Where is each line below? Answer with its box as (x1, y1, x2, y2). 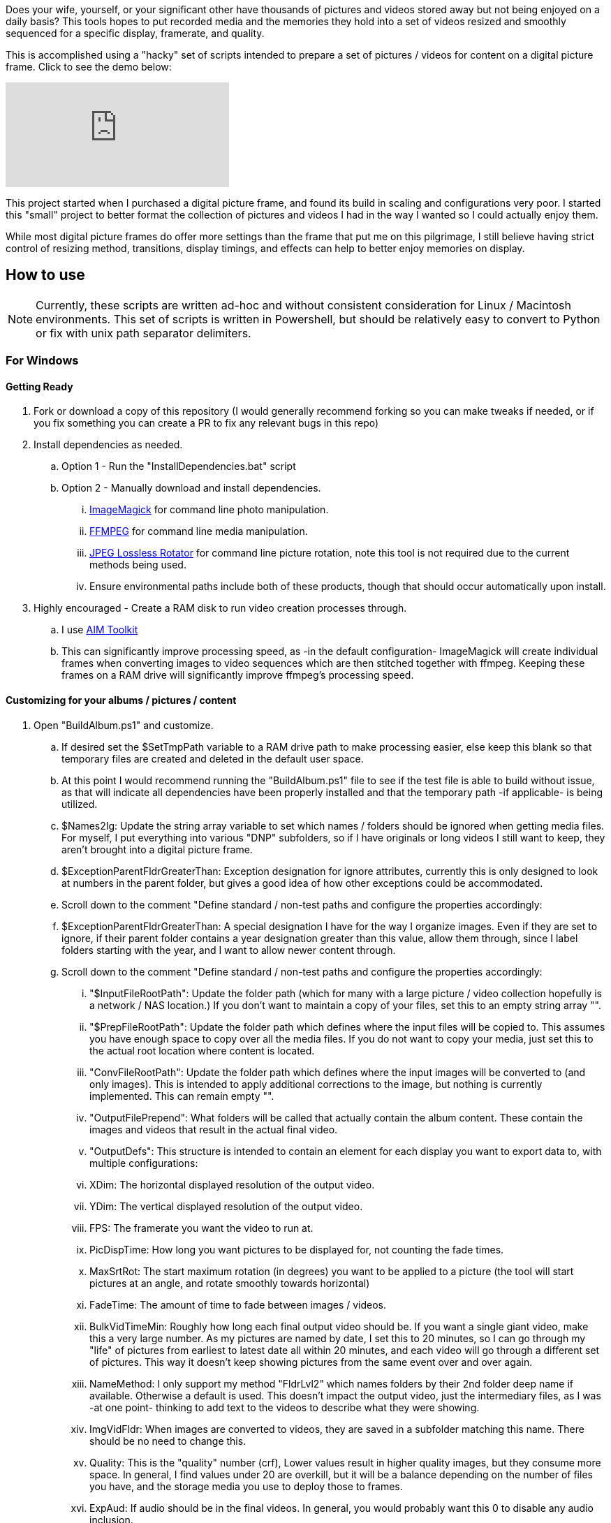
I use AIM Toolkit (61, 624, 138, 636)
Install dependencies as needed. (34, 439, 183, 451)
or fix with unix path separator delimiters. (36, 325, 251, 340)
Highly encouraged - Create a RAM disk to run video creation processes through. (34, 602, 407, 615)
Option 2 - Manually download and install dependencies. (61, 482, 321, 494)
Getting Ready (6, 380, 73, 392)
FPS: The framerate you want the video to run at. (89, 1221, 314, 1234)
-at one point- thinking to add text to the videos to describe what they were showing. (89, 1401, 480, 1413)
